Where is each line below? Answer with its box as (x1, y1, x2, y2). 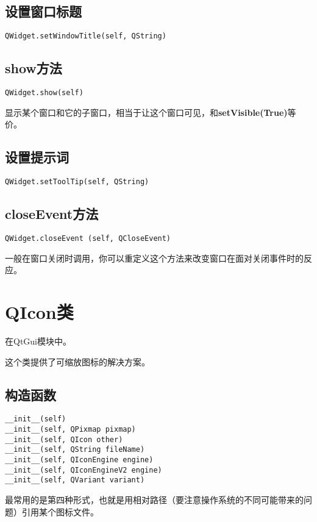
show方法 (5, 59, 62, 77)
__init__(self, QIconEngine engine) (5, 455, 154, 464)
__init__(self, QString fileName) (5, 445, 145, 454)
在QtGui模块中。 (5, 334, 72, 347)
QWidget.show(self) (5, 88, 84, 98)
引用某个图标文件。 (21, 505, 99, 518)
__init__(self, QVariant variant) (5, 476, 145, 485)
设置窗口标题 (5, 2, 82, 21)
